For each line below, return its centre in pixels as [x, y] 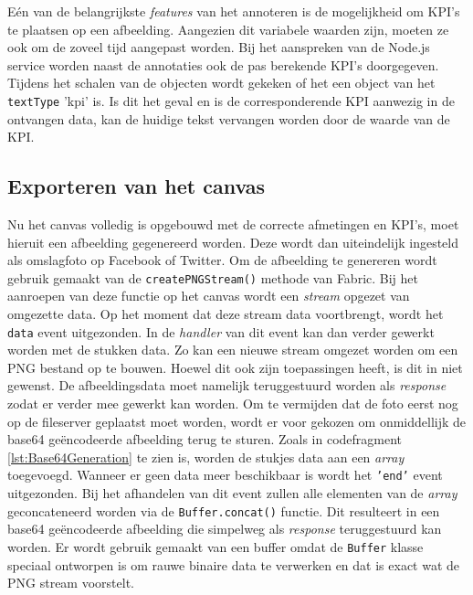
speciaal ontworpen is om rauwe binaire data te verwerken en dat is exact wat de [234, 564]
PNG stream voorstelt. [71, 583]
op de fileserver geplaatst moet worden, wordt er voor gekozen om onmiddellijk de [237, 421]
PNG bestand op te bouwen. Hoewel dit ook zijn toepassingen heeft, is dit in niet [235, 367]
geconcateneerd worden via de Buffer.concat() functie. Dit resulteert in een [224, 510]
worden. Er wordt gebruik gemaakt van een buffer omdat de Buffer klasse [215, 546]
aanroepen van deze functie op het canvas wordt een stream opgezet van [209, 296]
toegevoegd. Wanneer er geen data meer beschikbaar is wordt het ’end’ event [225, 475]
